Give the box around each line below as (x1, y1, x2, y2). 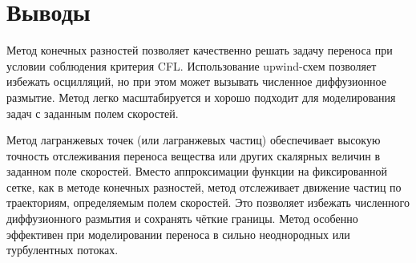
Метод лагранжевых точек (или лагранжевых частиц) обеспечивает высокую (6, 131, 381, 148)
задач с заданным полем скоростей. (6, 104, 179, 121)
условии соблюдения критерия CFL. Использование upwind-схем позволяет (6, 57, 377, 74)
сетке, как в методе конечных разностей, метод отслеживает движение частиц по (6, 178, 402, 195)
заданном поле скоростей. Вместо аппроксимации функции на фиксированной (6, 163, 387, 180)
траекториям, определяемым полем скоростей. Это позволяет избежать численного (6, 194, 410, 211)
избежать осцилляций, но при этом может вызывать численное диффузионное (6, 73, 386, 90)
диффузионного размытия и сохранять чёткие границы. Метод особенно (6, 210, 358, 227)
